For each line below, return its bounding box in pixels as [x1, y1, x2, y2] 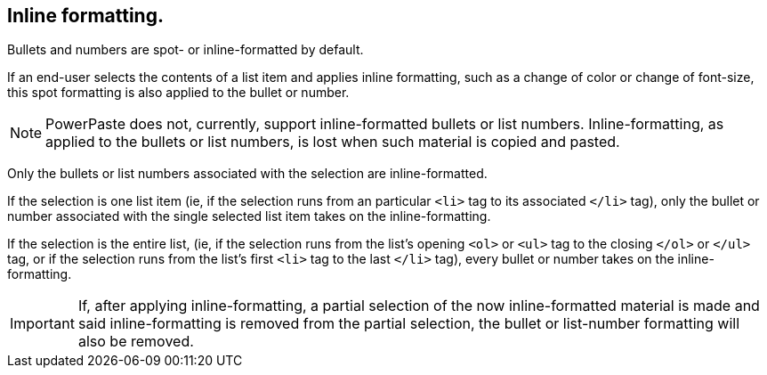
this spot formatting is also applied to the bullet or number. [7, 85, 350, 101]
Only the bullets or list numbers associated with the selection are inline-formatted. [7, 166, 488, 182]
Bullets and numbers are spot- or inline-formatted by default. [7, 42, 364, 58]
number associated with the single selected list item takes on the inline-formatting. [7, 208, 491, 224]
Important [10, 314, 75, 333]
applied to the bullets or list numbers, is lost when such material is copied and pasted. [45, 133, 620, 151]
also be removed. [77, 332, 194, 351]
